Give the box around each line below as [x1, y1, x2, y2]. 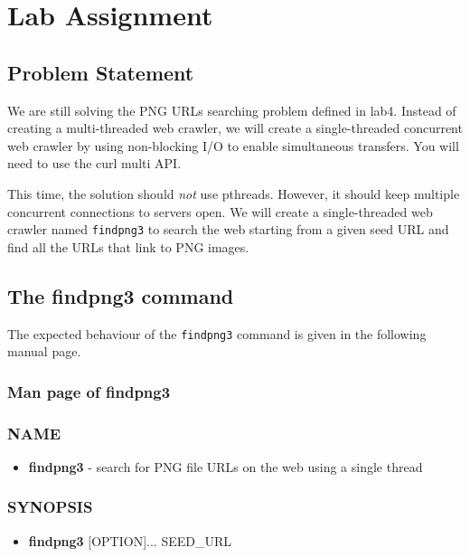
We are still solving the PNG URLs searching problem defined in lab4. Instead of [7, 100, 456, 119]
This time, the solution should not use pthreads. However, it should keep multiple [7, 184, 460, 203]
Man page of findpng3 [7, 380, 171, 402]
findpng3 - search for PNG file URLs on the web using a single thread [28, 457, 423, 476]
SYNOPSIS [7, 496, 93, 518]
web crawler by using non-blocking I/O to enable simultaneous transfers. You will [7, 136, 459, 155]
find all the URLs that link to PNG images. [7, 237, 249, 256]
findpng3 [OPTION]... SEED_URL [28, 531, 232, 550]
